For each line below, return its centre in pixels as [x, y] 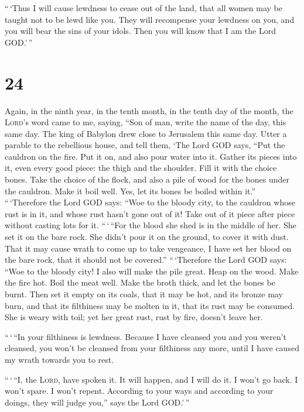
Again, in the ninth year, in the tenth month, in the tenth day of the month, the [149, 110]
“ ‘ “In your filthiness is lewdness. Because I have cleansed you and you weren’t [146, 336]
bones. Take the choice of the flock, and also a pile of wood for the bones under [147, 179]
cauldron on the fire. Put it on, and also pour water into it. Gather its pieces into [151, 156]
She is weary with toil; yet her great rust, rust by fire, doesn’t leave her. [134, 317]
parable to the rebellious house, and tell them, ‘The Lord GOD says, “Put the [145, 145]
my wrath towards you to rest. [59, 359]
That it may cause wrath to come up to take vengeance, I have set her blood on [148, 248]
